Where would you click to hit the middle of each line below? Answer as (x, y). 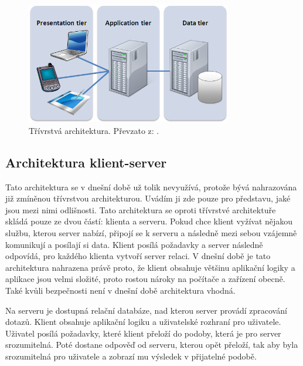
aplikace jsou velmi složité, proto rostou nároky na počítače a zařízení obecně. (145, 279)
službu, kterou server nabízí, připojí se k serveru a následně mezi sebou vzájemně (151, 233)
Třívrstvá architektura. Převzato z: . (94, 130)
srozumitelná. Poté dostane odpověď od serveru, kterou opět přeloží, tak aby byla (152, 345)
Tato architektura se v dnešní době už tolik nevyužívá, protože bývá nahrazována (151, 187)
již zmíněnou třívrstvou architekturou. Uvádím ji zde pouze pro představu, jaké (148, 198)
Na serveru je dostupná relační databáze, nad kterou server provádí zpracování (146, 310)
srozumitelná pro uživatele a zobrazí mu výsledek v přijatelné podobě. (131, 356)
